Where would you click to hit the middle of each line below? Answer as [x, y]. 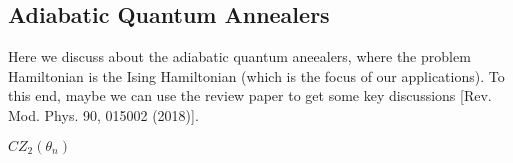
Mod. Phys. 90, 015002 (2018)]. [103, 114]
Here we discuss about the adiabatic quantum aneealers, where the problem [239, 56]
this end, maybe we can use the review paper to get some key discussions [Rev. [250, 95]
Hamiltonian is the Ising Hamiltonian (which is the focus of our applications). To [256, 75]
